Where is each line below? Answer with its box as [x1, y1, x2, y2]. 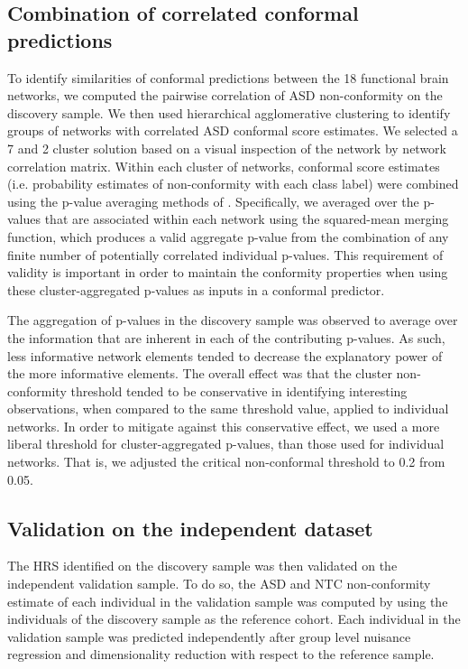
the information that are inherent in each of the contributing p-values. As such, [7, 328, 445, 347]
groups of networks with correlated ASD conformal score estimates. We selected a [7, 121, 458, 140]
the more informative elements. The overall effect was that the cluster [7, 364, 392, 383]
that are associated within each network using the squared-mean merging [44, 209, 449, 228]
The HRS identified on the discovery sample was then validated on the [7, 556, 398, 575]
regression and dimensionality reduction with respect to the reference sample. [7, 645, 435, 664]
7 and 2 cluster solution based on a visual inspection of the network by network [7, 138, 447, 157]
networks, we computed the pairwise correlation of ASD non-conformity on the [7, 86, 443, 105]
